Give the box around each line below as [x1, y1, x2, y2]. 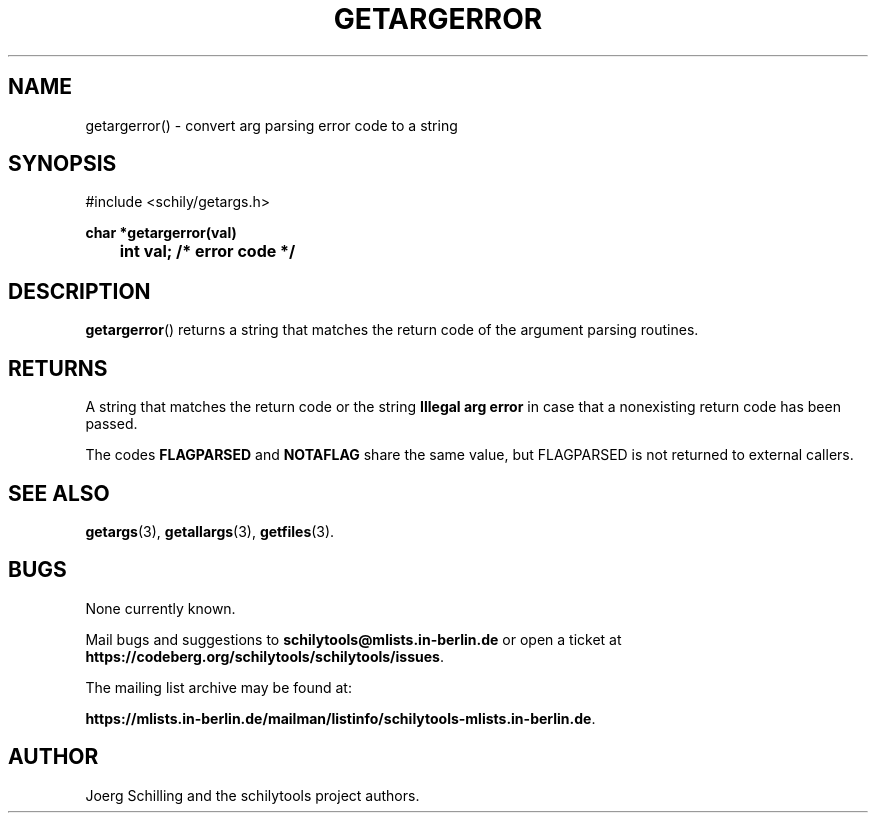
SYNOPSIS [8, 151, 117, 177]
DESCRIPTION [8, 278, 151, 304]
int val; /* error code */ [119, 241, 296, 262]
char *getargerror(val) [85, 224, 237, 242]
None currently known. [85, 599, 236, 617]
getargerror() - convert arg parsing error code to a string [85, 116, 458, 134]
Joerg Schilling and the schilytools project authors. [85, 786, 420, 804]
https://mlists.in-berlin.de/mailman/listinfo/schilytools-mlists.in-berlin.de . [85, 709, 596, 727]
